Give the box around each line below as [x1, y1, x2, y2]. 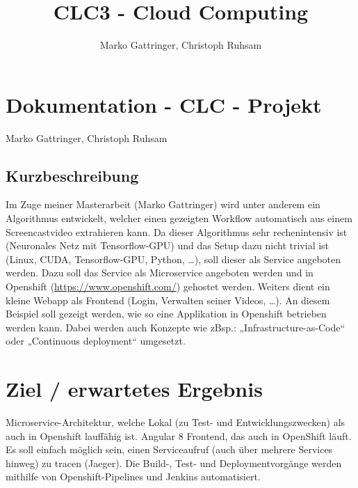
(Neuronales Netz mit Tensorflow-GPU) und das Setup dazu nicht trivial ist [6, 238, 329, 253]
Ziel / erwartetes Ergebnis [6, 375, 263, 403]
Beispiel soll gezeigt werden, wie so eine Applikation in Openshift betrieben [6, 306, 327, 321]
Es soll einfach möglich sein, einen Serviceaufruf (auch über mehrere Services [6, 442, 333, 457]
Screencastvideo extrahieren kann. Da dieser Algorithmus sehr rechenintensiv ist [6, 224, 348, 239]
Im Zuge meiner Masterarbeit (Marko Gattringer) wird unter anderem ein [6, 197, 320, 212]
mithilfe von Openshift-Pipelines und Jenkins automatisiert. [6, 469, 261, 484]
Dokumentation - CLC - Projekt [6, 90, 322, 118]
